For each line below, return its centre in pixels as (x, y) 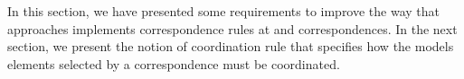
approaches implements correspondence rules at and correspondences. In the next (232, 28)
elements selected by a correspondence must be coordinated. (174, 63)
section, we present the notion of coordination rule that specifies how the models (231, 46)
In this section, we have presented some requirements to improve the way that (224, 11)
